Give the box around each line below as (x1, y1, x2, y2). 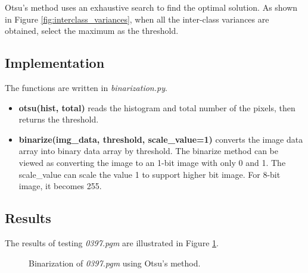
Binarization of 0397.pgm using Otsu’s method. (29, 256, 201, 269)
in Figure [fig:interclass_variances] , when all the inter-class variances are (5, 12, 269, 25)
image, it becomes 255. (18, 180, 102, 192)
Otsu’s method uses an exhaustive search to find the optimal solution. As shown (5, 1, 298, 13)
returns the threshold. (18, 113, 99, 125)
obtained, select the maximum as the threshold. (5, 24, 179, 37)
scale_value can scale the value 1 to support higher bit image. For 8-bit (18, 168, 281, 180)
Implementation (5, 54, 105, 72)
